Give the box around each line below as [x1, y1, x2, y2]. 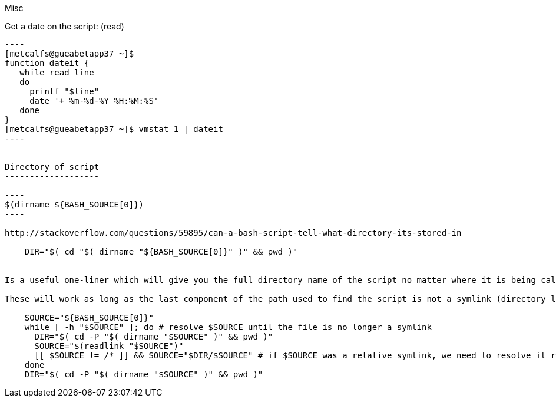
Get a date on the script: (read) [5, 21, 124, 31]
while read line [19, 68, 94, 77]
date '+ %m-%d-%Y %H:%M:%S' [29, 96, 159, 106]
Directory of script [5, 162, 100, 172]
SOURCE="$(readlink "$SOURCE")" [34, 341, 184, 351]
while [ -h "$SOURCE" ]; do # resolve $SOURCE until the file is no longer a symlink [24, 322, 432, 332]
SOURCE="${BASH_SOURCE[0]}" [24, 313, 154, 322]
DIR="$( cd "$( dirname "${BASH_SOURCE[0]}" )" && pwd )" [24, 247, 298, 256]
